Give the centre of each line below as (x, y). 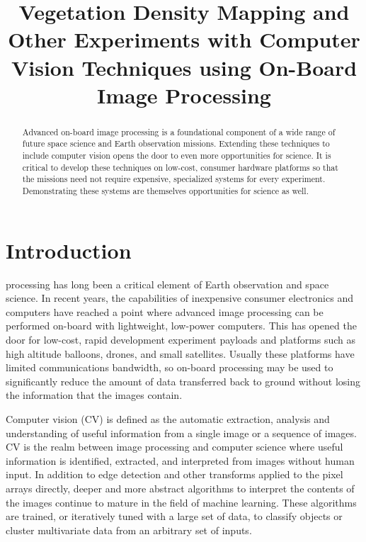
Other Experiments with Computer (184, 39)
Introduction (69, 250)
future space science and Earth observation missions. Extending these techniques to (176, 143)
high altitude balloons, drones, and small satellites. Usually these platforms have (180, 353)
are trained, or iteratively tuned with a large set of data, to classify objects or (174, 516)
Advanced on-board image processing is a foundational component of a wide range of (179, 131)
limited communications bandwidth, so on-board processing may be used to (170, 367)
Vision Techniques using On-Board (184, 67)
